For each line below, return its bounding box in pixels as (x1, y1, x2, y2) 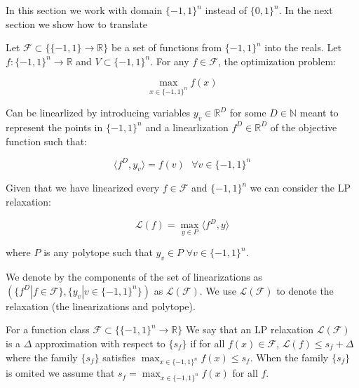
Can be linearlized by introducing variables (6, 105, 191, 120)
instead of (205, 3, 248, 17)
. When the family (250, 349, 329, 364)
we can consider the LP (250, 180, 351, 195)
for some (229, 105, 266, 120)
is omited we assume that (6, 366, 115, 380)
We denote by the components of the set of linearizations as (6, 269, 262, 284)
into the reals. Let (264, 40, 341, 55)
